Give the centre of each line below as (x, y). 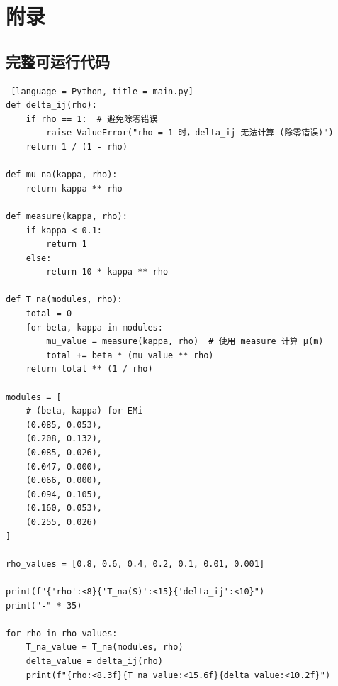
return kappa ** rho (74, 188)
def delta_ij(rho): (51, 105)
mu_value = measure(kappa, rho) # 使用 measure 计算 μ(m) (185, 342)
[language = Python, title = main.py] (102, 91)
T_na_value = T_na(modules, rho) (105, 647)
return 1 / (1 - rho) (77, 146)
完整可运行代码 (58, 61)
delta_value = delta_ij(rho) (94, 661)
